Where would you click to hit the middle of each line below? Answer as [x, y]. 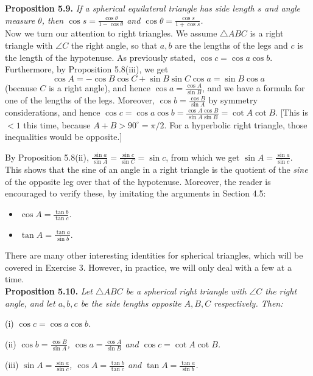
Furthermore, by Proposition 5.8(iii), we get [87, 69]
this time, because [57, 124]
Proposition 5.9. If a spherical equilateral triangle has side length [130, 8]
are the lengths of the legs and [231, 45]
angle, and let [30, 303]
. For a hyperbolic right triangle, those [236, 124]
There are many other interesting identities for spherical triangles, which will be [154, 255]
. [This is [292, 112]
